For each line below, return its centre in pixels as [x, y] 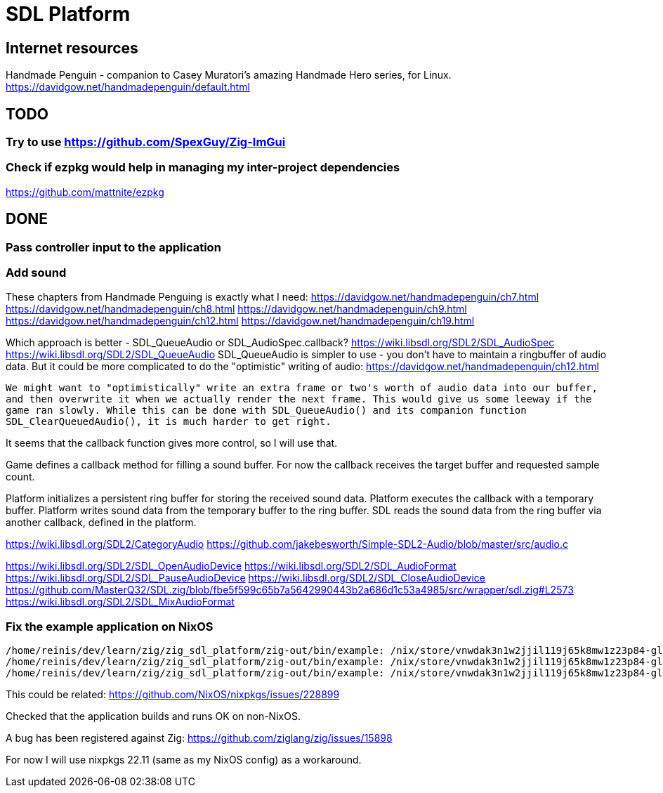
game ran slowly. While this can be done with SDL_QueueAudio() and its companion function [266, 411]
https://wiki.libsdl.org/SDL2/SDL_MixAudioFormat [120, 602]
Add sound [36, 272]
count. [20, 477]
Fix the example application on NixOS [110, 626]
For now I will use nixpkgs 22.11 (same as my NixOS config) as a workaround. [184, 760]
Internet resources [72, 48]
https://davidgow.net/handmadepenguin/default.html [128, 87]
